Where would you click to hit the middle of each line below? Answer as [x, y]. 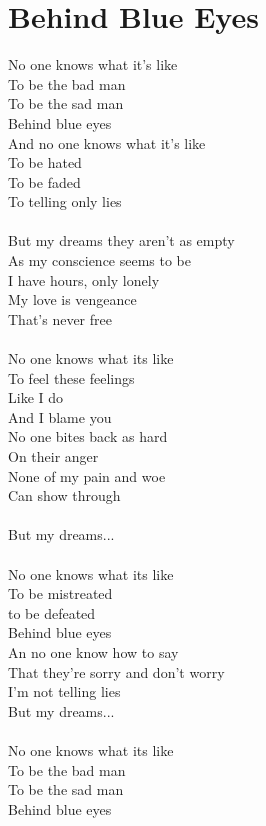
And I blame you [60, 416]
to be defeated [52, 612]
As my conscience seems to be [100, 260]
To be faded [44, 181]
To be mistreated [60, 593]
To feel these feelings [71, 377]
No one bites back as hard [88, 436]
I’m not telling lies [64, 691]
